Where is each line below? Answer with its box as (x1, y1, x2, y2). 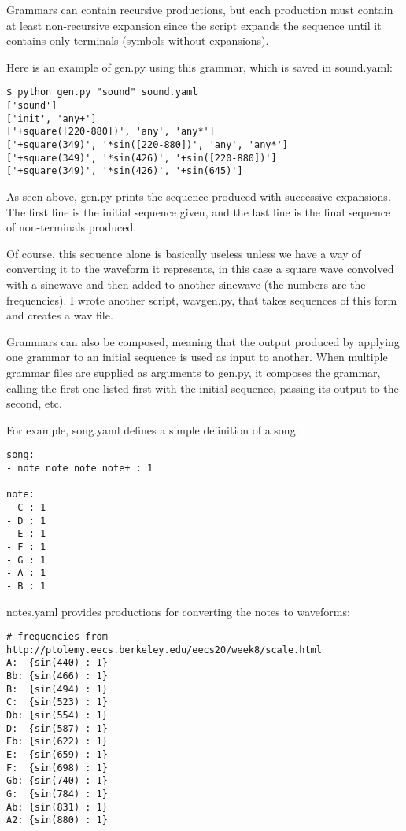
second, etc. (6, 395, 62, 412)
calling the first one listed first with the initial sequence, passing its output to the (6, 379, 399, 396)
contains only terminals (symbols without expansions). (6, 32, 269, 49)
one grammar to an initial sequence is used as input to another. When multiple (6, 349, 388, 365)
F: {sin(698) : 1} (6, 762, 108, 774)
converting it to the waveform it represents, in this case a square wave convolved (6, 260, 394, 277)
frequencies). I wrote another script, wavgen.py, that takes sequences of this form (6, 291, 397, 308)
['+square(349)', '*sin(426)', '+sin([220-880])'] (6, 152, 277, 164)
